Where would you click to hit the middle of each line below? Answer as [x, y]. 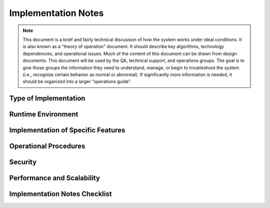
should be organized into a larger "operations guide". [77, 81]
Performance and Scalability [54, 178]
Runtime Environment [44, 114]
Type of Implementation [47, 98]
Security [23, 162]
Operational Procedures [47, 146]
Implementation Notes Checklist [60, 194]
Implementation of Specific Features [67, 130]
